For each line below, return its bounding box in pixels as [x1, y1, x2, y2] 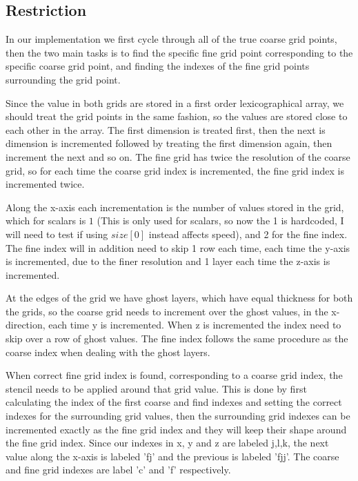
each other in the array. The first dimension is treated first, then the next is [6, 122, 326, 137]
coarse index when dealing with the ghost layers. [6, 344, 210, 359]
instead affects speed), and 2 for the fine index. [148, 226, 348, 241]
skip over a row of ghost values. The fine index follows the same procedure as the [6, 331, 348, 346]
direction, [6, 317, 46, 332]
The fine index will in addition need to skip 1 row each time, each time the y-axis [6, 240, 350, 255]
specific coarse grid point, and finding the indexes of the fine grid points [6, 59, 310, 73]
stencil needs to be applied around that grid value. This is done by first [6, 381, 307, 395]
